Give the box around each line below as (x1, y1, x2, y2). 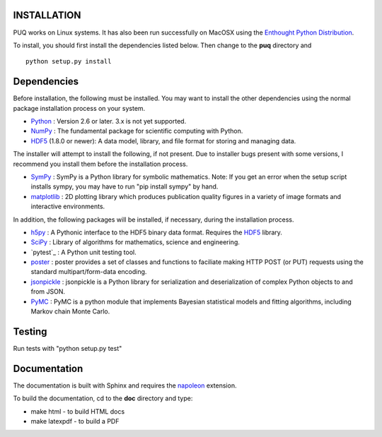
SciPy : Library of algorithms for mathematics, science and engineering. (30, 238, 241, 246)
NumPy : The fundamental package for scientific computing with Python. (30, 127, 243, 136)
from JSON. (30, 287, 66, 296)
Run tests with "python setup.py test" (13, 344, 122, 352)
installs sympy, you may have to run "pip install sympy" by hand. (30, 182, 219, 191)
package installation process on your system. (13, 104, 146, 112)
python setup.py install (25, 57, 112, 66)
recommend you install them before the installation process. (13, 160, 188, 168)
